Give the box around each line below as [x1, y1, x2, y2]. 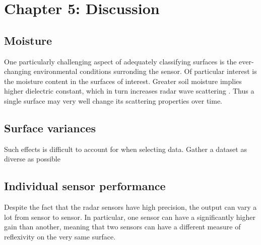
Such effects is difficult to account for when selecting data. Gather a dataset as [4, 143, 247, 154]
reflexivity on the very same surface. [4, 231, 116, 241]
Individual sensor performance [4, 178, 166, 194]
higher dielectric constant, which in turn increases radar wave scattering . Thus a [4, 86, 254, 96]
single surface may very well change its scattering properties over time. [4, 95, 223, 106]
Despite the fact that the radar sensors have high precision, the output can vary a [4, 202, 257, 212]
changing [4, 66, 32, 76]
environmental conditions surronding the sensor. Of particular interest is [33, 66, 257, 76]
